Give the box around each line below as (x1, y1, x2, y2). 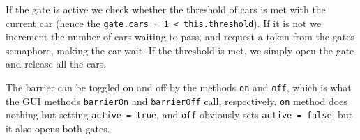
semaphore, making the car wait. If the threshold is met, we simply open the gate (6, 42, 354, 57)
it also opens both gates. (6, 121, 110, 135)
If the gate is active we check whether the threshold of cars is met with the (6, 2, 326, 16)
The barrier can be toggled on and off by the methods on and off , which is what (6, 80, 352, 95)
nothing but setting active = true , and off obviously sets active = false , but (6, 107, 353, 122)
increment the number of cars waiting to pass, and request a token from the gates (6, 29, 354, 44)
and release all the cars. (6, 56, 107, 71)
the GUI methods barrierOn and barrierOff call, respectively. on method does (6, 93, 347, 108)
